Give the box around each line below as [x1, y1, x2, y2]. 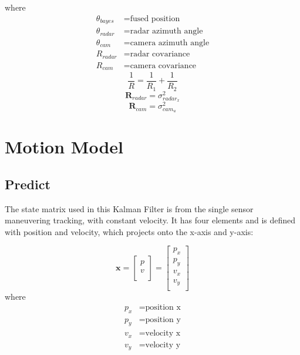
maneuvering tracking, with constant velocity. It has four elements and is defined [5, 214, 296, 226]
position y [145, 315, 181, 324]
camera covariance [130, 61, 197, 70]
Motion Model [5, 135, 123, 159]
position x [145, 303, 181, 312]
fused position [130, 14, 180, 23]
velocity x [145, 329, 181, 338]
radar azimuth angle [130, 27, 203, 36]
